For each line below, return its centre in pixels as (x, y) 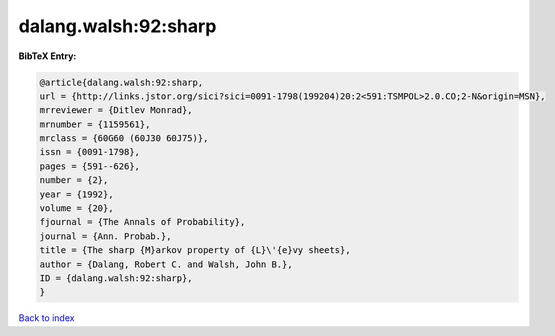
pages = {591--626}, (89, 166)
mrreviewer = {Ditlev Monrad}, (116, 110)
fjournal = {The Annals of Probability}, (142, 222)
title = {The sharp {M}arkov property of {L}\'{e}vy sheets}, (195, 250)
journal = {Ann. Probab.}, (105, 236)
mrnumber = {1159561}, (95, 124)
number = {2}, (74, 180)
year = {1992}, (76, 194)
